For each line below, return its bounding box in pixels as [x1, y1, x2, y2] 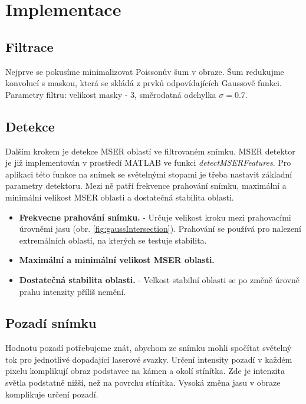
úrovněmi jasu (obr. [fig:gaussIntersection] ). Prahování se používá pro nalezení [19, 222, 301, 235]
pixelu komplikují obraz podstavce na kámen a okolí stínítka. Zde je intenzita [5, 364, 285, 377]
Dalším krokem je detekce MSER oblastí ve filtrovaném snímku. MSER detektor [5, 144, 295, 157]
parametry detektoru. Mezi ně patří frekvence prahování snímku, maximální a [5, 179, 287, 192]
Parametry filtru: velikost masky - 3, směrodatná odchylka [5, 88, 216, 100]
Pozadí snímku [5, 314, 97, 332]
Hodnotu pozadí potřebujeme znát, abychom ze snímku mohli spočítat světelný [5, 341, 292, 354]
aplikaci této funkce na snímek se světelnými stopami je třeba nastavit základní [5, 167, 292, 180]
